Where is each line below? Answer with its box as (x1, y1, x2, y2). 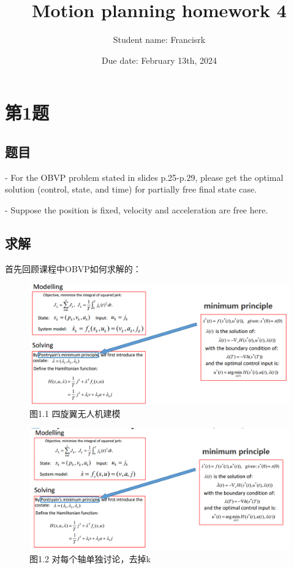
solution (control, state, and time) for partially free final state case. (5, 183, 257, 196)
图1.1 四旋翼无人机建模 (29, 407, 121, 419)
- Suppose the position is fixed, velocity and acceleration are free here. (5, 203, 268, 216)
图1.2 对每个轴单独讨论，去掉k (29, 552, 151, 565)
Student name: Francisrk (113, 33, 206, 46)
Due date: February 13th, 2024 (102, 53, 217, 66)
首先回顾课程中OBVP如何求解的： (5, 262, 141, 275)
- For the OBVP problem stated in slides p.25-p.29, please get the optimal (5, 170, 284, 183)
